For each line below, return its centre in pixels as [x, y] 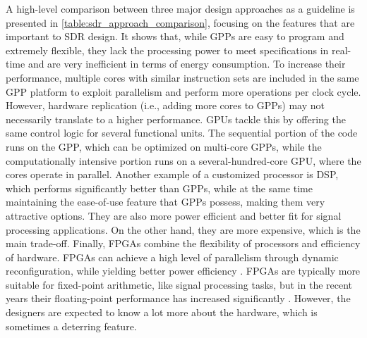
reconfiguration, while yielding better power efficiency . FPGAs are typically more [183, 271]
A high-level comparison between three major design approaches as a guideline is [180, 8]
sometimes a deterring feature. [71, 326]
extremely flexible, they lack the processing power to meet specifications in [167, 50]
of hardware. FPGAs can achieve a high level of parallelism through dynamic [172, 257]
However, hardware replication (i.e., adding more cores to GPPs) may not [165, 105]
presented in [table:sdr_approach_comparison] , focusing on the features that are [180, 22]
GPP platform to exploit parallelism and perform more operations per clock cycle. [183, 91]
